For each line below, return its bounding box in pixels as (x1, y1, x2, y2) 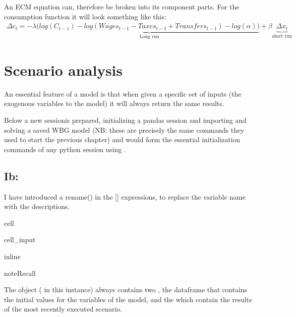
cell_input (4, 234, 36, 245)
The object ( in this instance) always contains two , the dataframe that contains (4, 284, 247, 295)
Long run (139, 34, 159, 40)
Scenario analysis (4, 59, 123, 80)
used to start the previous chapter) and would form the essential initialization (4, 134, 240, 145)
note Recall (4, 267, 36, 278)
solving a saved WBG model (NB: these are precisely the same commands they (4, 124, 244, 135)
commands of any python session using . (4, 144, 126, 154)
